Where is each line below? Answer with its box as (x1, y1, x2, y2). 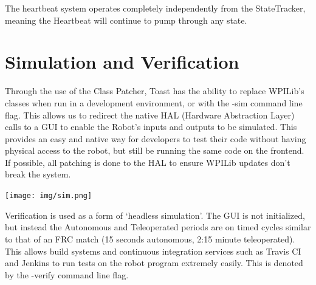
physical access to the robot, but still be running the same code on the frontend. (5, 144, 304, 157)
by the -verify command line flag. (5, 268, 129, 281)
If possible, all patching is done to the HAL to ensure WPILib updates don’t (5, 156, 290, 168)
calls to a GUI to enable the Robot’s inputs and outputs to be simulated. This (5, 120, 297, 133)
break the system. (5, 168, 71, 180)
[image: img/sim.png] (5, 191, 92, 201)
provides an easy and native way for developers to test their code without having (5, 132, 306, 145)
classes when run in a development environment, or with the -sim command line (5, 96, 303, 109)
